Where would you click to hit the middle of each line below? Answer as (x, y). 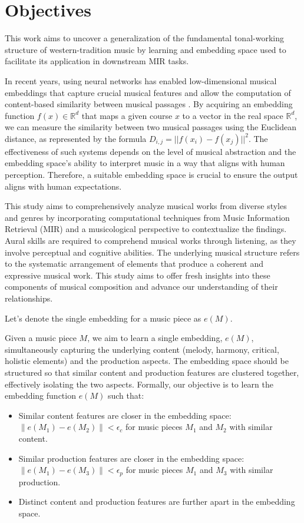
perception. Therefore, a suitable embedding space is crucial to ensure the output (151, 175)
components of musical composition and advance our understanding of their (141, 287)
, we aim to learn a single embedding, (155, 338)
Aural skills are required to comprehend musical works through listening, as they (151, 241)
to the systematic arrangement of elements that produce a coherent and (134, 264)
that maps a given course (127, 115)
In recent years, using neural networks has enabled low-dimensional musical (141, 80)
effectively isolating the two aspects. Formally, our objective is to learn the (139, 384)
